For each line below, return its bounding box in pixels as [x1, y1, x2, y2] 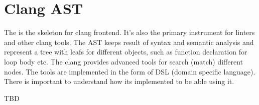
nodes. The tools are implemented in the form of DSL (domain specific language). [4, 66, 255, 76]
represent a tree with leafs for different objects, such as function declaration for [4, 46, 247, 57]
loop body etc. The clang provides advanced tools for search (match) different [4, 56, 243, 66]
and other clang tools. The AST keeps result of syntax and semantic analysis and [4, 36, 254, 47]
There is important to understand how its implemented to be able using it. [4, 76, 234, 86]
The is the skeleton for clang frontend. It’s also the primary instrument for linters [4, 27, 255, 37]
